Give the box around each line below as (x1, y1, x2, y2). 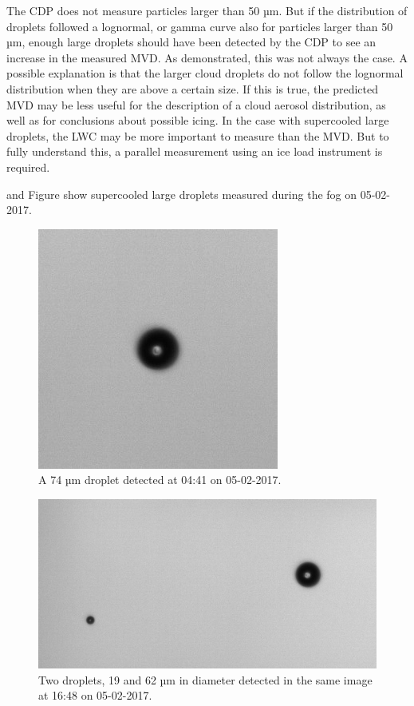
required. (6, 158, 50, 175)
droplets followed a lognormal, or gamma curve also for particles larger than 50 (6, 18, 393, 34)
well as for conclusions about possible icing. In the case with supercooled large (6, 112, 389, 129)
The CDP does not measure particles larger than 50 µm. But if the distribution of (6, 2, 408, 18)
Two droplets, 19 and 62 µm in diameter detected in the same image (38, 671, 373, 688)
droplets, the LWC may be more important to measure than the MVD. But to (6, 127, 389, 144)
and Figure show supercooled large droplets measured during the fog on (6, 185, 357, 202)
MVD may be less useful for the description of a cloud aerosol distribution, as (6, 96, 386, 113)
